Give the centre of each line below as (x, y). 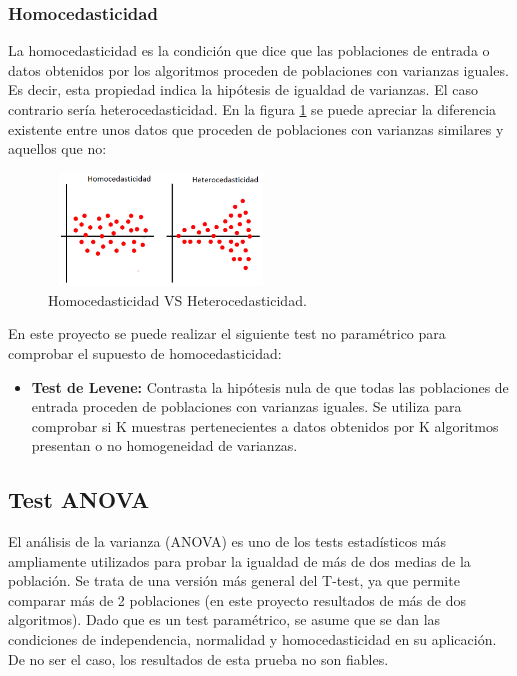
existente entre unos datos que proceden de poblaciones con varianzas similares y (256, 128)
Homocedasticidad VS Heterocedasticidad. (177, 299)
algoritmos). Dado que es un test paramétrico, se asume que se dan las (224, 619)
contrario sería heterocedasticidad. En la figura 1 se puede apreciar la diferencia (252, 109)
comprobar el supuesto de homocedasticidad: (145, 352)
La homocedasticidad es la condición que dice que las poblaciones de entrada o (249, 50)
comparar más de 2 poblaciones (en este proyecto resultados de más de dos (237, 599)
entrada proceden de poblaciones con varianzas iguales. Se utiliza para (246, 406)
